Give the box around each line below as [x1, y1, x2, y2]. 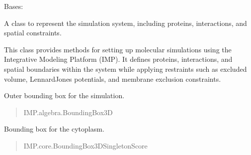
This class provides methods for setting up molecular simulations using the [4, 44, 232, 54]
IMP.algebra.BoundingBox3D [23, 107, 113, 117]
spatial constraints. [4, 27, 62, 38]
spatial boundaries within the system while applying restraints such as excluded [4, 63, 247, 74]
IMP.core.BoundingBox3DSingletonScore [23, 140, 148, 151]
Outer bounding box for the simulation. [4, 90, 125, 101]
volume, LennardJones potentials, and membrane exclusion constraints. [4, 73, 221, 84]
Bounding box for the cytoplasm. [4, 124, 104, 134]
